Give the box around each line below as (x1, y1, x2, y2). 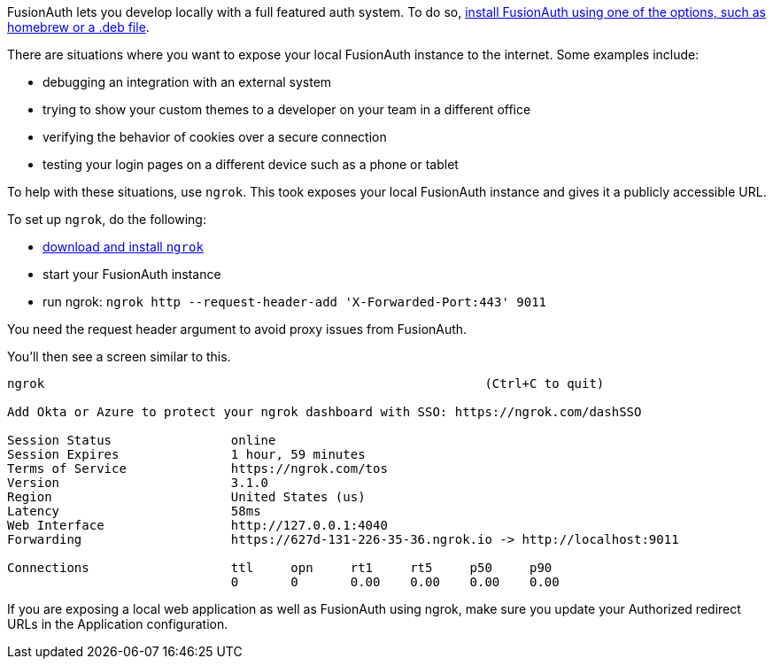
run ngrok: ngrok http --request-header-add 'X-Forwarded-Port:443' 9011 (43, 294, 546, 309)
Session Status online (7, 433, 276, 447)
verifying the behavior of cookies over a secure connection (43, 129, 387, 144)
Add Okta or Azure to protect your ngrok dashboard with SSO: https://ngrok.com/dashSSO (7, 405, 642, 419)
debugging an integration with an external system (43, 74, 332, 89)
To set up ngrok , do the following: (7, 212, 206, 227)
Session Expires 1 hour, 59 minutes (7, 447, 366, 461)
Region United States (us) (7, 490, 366, 504)
